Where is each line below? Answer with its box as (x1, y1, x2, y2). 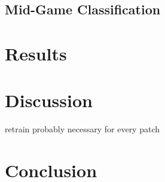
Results (5, 41, 67, 65)
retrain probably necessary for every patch (5, 123, 160, 135)
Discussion (5, 88, 93, 113)
